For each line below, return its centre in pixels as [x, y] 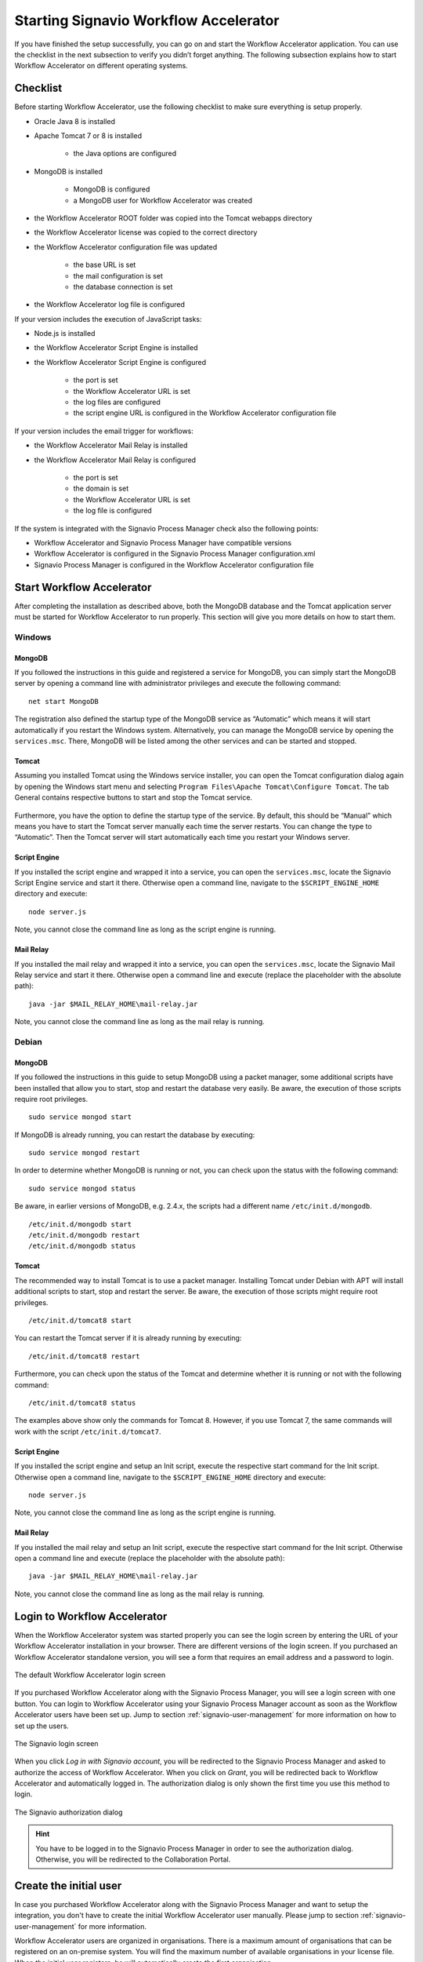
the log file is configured [112, 511]
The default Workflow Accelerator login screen [90, 1675]
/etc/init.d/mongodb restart [84, 1235]
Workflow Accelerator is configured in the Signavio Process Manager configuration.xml [175, 554]
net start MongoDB [64, 701]
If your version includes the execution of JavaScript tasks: [108, 319]
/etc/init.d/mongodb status [82, 1246]
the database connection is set [123, 286]
